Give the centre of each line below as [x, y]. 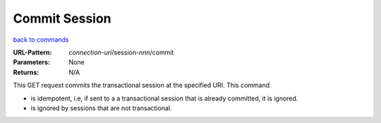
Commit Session [62, 18]
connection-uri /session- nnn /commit [121, 52]
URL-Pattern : [32, 52]
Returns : [26, 72]
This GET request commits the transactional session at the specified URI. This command [141, 86]
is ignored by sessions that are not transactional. [101, 108]
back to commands [41, 40]
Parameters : [32, 62]
